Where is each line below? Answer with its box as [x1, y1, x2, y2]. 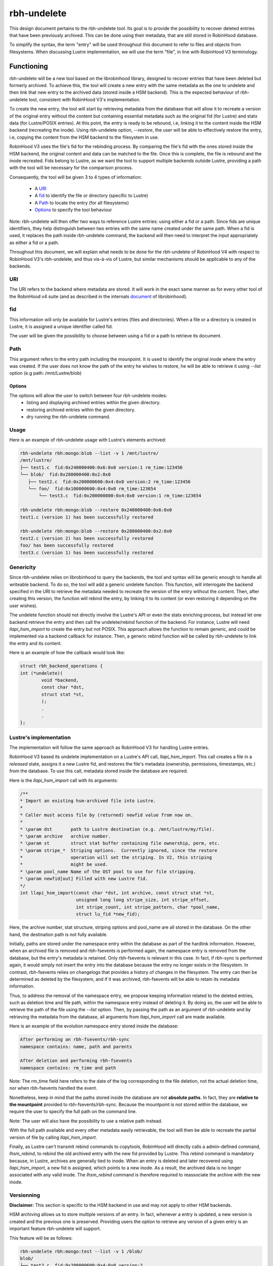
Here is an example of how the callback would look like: [9, 650, 125, 656]
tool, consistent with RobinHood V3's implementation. [28, 96, 141, 102]
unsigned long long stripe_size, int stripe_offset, [76, 897, 210, 903]
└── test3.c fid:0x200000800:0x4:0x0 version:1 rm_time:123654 [38, 493, 202, 499]
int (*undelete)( [20, 670, 63, 676]
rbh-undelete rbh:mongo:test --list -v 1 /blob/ [20, 1248, 143, 1254]
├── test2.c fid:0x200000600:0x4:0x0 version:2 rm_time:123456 [28, 479, 191, 485]
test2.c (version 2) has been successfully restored [20, 535, 154, 541]
